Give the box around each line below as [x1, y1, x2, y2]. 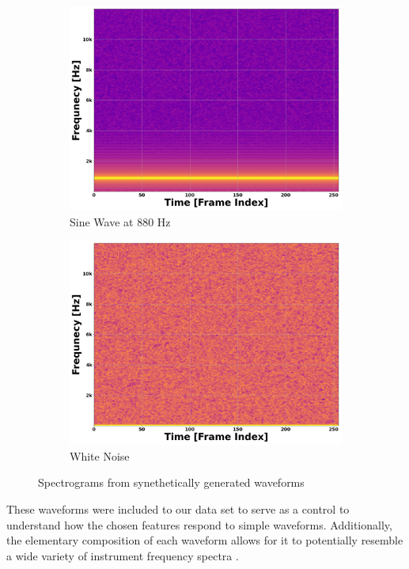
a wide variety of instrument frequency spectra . [6, 547, 239, 563]
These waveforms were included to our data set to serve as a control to [6, 500, 350, 517]
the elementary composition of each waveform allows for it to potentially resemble [6, 532, 403, 548]
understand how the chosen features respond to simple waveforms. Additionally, [6, 516, 392, 533]
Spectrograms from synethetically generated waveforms [38, 474, 305, 491]
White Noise [70, 447, 130, 464]
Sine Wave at [70, 213, 134, 229]
